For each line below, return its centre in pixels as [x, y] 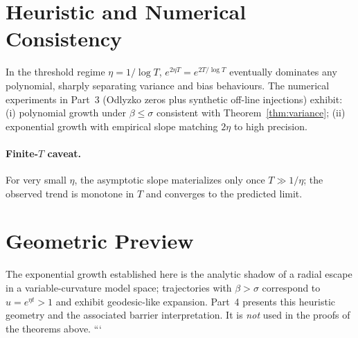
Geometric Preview [100, 241]
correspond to [291, 287]
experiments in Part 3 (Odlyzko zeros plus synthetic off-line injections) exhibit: [174, 99]
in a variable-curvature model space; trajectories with [119, 287]
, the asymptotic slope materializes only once [170, 180]
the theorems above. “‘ [54, 328]
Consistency [64, 38]
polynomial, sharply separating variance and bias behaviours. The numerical [168, 85]
